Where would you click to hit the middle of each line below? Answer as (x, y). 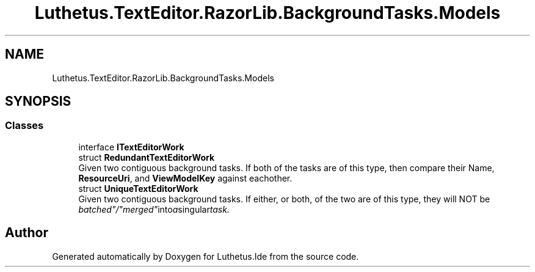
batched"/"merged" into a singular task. (154, 209)
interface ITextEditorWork (131, 147)
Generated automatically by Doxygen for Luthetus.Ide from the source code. (206, 256)
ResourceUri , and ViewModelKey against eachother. (185, 178)
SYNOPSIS (38, 101)
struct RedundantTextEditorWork (147, 157)
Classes (24, 126)
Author (27, 233)
